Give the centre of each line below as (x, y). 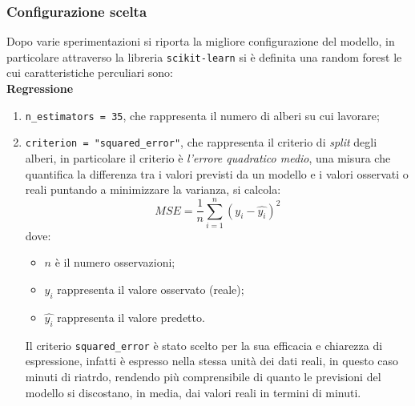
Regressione (40, 88)
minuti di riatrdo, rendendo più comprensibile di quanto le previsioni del (203, 376)
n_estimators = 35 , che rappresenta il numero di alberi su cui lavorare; (202, 115)
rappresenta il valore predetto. (131, 317)
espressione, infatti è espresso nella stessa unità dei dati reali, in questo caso (212, 361)
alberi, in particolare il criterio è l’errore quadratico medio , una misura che (208, 157)
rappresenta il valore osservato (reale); (151, 289)
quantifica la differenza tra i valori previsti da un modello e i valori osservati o (217, 173)
